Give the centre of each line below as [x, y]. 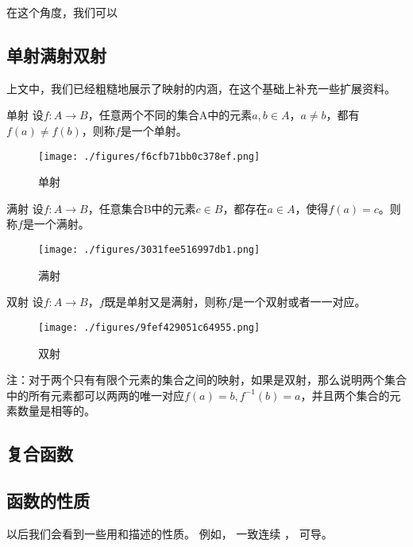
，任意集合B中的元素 [142, 208]
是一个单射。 [154, 130]
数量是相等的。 [56, 411]
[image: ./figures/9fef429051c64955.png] [149, 327]
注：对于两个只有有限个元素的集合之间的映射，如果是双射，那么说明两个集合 [206, 380]
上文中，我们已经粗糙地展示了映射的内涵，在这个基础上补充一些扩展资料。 [201, 88]
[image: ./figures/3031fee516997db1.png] [149, 250]
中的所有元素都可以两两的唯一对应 [95, 395]
